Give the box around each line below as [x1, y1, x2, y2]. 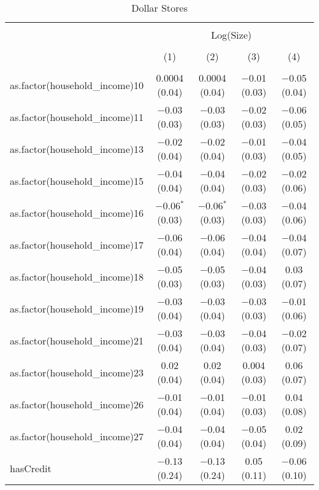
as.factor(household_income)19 [10, 301, 144, 316]
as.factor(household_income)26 [10, 397, 144, 411]
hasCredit [10, 461, 52, 475]
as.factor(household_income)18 [10, 269, 144, 284]
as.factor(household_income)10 [10, 77, 144, 92]
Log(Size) [211, 28, 252, 42]
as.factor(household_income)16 [10, 205, 144, 220]
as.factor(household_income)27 [10, 429, 144, 443]
